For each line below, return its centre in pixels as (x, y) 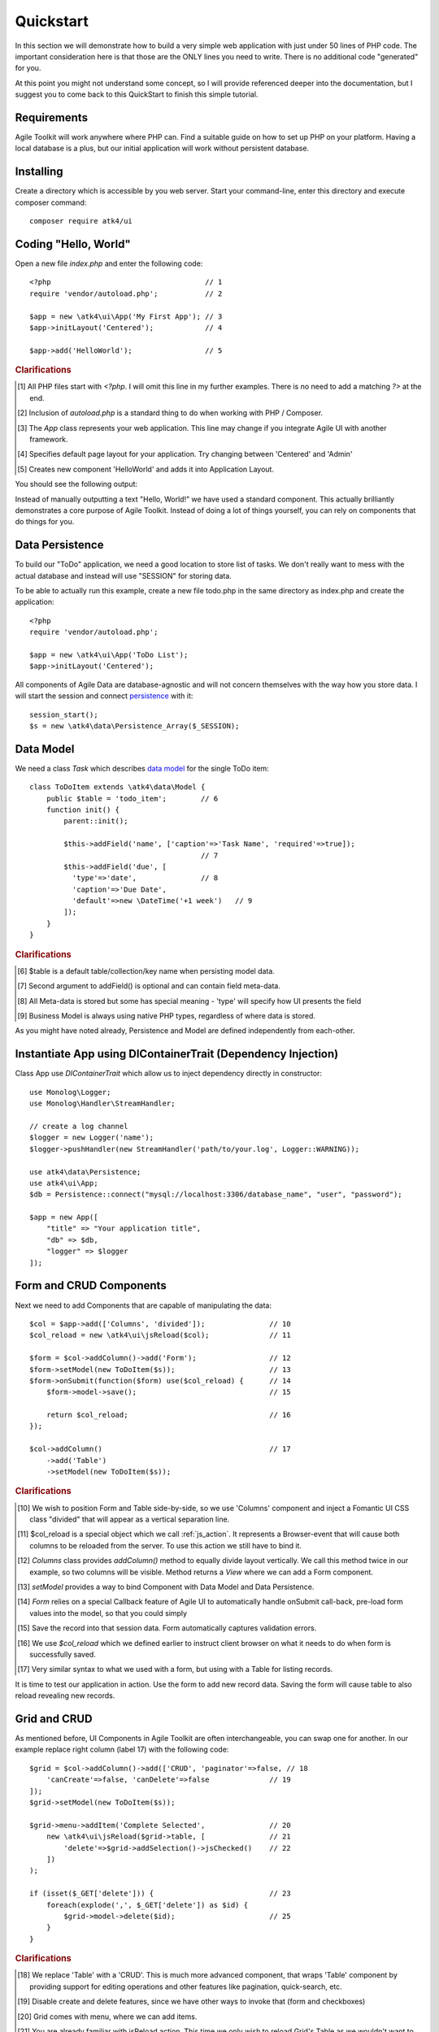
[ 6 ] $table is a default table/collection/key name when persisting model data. (146, 970)
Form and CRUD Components (91, 1285)
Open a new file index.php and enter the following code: (109, 263)
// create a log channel (79, 1126)
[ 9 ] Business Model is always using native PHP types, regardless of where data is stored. (167, 1016)
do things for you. (45, 522)
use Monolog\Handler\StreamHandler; (102, 1104)
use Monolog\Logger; (70, 1092)
